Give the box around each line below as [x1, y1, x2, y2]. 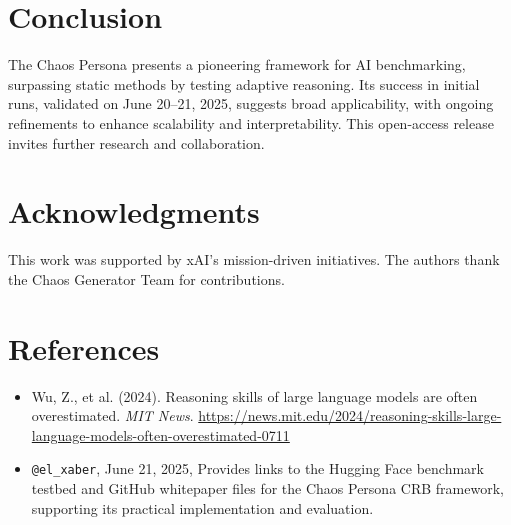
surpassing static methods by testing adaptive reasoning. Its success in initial [8, 73, 480, 94]
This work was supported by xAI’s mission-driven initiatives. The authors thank [8, 249, 500, 270]
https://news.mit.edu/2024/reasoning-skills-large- [198, 405, 502, 426]
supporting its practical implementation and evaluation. [31, 497, 374, 518]
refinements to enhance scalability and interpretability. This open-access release [8, 112, 494, 133]
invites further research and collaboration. [8, 132, 265, 153]
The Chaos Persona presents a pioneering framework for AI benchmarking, [8, 54, 466, 75]
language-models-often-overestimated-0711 [31, 424, 290, 445]
